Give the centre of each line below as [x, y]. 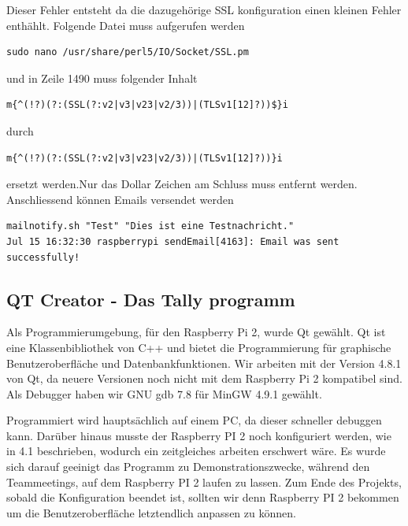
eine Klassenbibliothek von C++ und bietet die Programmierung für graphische [199, 347]
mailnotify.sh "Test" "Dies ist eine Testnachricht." [150, 226]
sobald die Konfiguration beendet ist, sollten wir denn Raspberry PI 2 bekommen [203, 497]
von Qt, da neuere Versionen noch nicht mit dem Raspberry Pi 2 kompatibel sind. [204, 378]
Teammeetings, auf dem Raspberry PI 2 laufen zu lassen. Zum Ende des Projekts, [204, 482]
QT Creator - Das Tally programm [151, 299]
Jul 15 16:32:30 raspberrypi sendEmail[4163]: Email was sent [173, 241]
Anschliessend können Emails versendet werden [120, 199]
